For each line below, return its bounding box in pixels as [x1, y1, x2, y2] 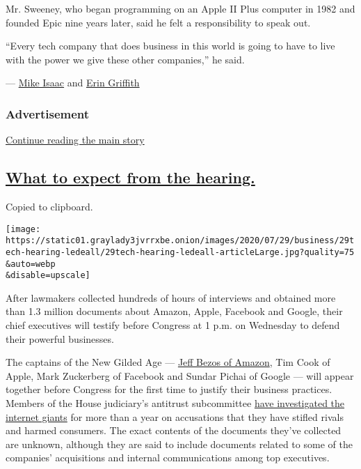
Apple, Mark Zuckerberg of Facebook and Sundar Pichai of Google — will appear [6, 368, 354, 383]
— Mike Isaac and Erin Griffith [6, 75, 140, 90]
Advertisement [6, 105, 90, 122]
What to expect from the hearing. [6, 167, 255, 188]
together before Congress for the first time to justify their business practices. [6, 382, 332, 397]
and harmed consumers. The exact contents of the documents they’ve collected [6, 423, 342, 438]
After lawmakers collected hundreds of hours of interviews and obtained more [6, 290, 336, 305]
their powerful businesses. [6, 331, 114, 346]
